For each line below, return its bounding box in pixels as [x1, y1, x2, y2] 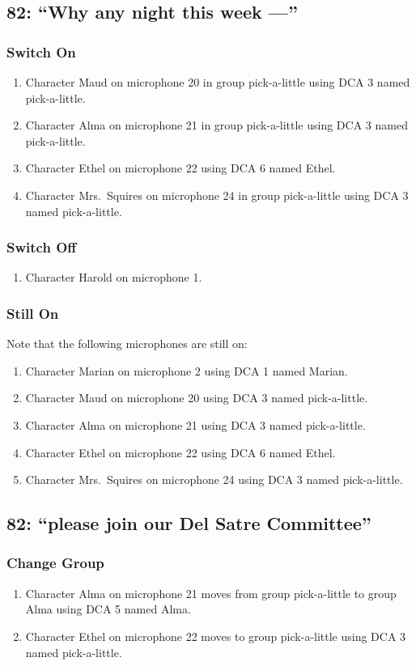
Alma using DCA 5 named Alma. [25, 600, 191, 617]
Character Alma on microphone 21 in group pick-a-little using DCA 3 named [25, 117, 408, 134]
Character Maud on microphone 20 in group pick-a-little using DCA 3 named [25, 74, 410, 90]
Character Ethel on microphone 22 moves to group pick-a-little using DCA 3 [25, 627, 406, 644]
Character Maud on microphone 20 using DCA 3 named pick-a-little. [25, 389, 368, 406]
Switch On [6, 41, 76, 62]
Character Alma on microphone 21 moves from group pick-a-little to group [25, 584, 397, 601]
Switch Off [6, 237, 77, 257]
